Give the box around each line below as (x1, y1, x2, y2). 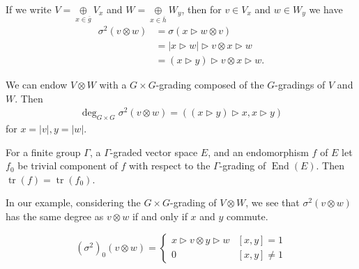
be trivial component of (17, 158, 118, 173)
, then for (181, 2, 222, 16)
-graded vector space (109, 144, 198, 159)
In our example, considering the (6, 195, 141, 210)
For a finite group (6, 144, 81, 159)
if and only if (132, 209, 188, 224)
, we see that (245, 195, 300, 210)
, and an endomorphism (208, 144, 309, 159)
